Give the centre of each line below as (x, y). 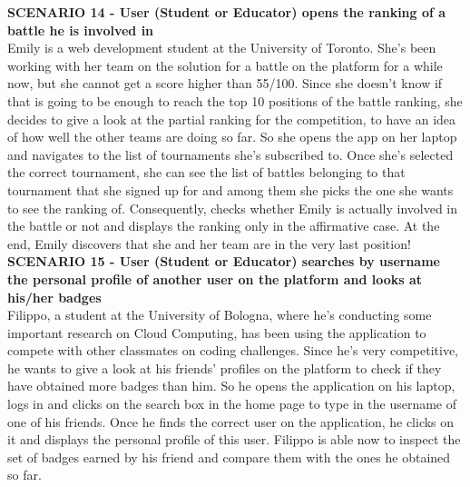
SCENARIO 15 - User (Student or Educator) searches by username (224, 261)
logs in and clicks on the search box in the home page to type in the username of (232, 404)
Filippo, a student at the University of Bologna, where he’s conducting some (220, 315)
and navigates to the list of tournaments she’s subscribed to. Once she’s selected (230, 154)
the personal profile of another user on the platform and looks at (215, 278)
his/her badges (54, 297)
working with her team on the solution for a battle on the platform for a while (225, 65)
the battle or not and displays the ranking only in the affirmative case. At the (224, 226)
